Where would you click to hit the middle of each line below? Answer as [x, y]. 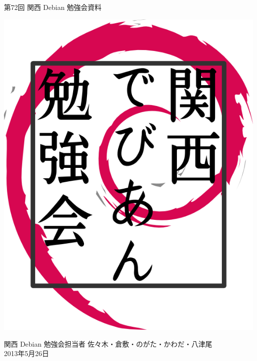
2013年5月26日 [26, 353]
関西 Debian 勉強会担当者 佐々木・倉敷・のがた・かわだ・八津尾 [108, 343]
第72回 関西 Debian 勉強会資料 [53, 7]
